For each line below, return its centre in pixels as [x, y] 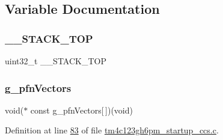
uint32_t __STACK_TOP [56, 61]
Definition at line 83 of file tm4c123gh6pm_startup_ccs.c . [112, 130]
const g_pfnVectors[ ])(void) [81, 110]
